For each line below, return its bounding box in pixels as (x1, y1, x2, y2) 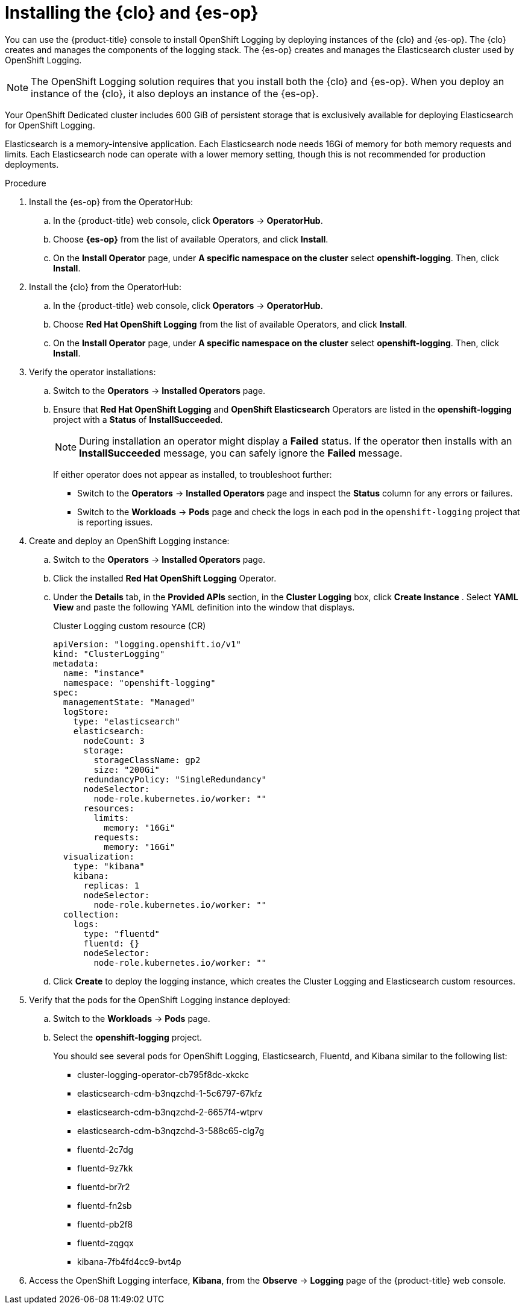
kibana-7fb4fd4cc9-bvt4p (77, 1256, 181, 1267)
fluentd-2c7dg (77, 1144, 134, 1155)
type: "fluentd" (83, 928, 160, 939)
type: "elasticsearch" (73, 716, 180, 726)
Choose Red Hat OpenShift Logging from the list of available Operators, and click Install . (53, 319, 407, 329)
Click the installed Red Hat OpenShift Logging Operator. (53, 572, 277, 583)
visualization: (63, 851, 134, 861)
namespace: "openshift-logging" (63, 677, 216, 688)
